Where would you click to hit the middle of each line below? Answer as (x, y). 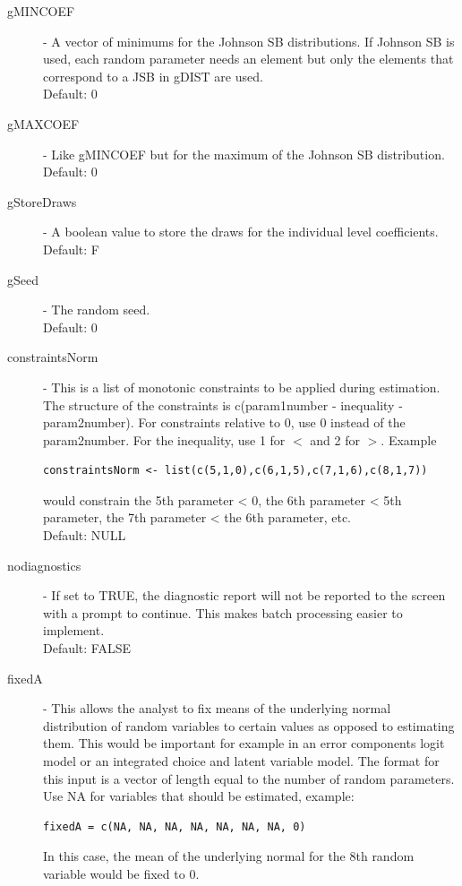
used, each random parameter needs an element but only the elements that (248, 59)
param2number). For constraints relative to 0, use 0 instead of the (224, 422)
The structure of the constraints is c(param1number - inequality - (223, 404)
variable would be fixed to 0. (121, 873)
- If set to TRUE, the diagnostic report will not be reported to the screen (244, 595)
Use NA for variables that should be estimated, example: (199, 796)
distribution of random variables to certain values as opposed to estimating (249, 725)
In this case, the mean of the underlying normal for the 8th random (229, 856)
